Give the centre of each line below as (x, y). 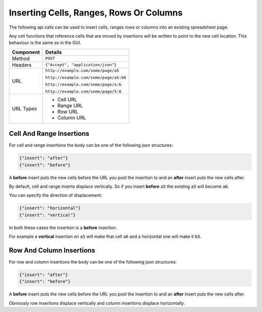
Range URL (70, 105)
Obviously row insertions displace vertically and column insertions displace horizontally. (97, 303)
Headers (22, 65)
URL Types (25, 108)
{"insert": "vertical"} (48, 215)
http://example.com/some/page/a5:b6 (86, 77)
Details (54, 52)
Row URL (68, 112)
